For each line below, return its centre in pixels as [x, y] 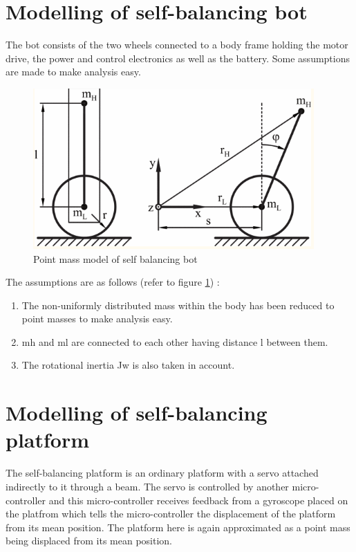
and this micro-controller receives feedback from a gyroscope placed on [198, 500]
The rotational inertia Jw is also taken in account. [128, 365]
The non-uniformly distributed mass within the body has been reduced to [178, 305]
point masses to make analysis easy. [97, 319]
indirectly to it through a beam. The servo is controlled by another [147, 486]
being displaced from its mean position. [89, 541]
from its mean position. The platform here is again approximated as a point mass [178, 527]
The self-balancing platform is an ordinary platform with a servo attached [162, 473]
